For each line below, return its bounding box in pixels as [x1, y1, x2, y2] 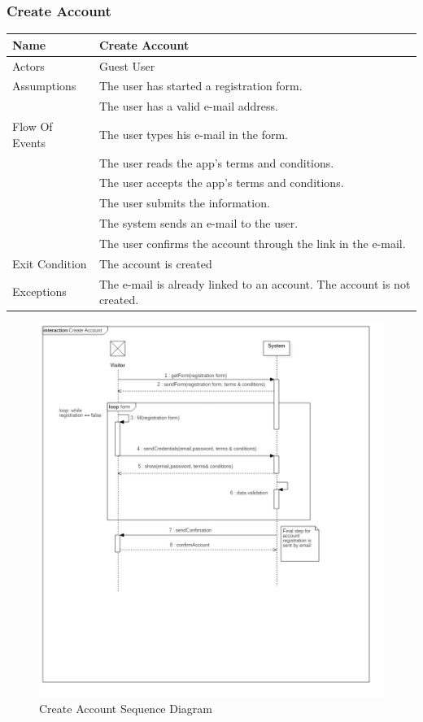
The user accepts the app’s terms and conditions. [98, 174, 344, 191]
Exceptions [12, 283, 67, 300]
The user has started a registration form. [98, 77, 303, 94]
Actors [12, 57, 45, 74]
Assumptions [12, 77, 76, 94]
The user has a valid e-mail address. [98, 98, 278, 115]
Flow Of [12, 118, 53, 135]
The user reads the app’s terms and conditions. [98, 154, 334, 171]
